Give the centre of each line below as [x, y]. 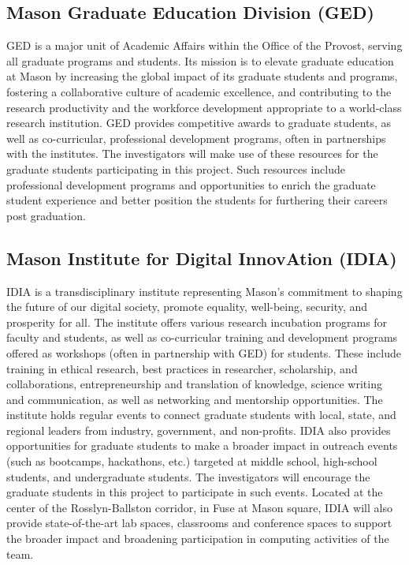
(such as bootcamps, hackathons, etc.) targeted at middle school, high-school [192, 461]
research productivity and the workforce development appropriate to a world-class [204, 107]
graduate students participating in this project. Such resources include [176, 168]
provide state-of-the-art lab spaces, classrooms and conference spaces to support [199, 523]
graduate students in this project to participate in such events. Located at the [195, 492]
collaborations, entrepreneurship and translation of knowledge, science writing [194, 384]
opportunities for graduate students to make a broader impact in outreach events [202, 445]
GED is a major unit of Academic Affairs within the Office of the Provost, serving [204, 45]
